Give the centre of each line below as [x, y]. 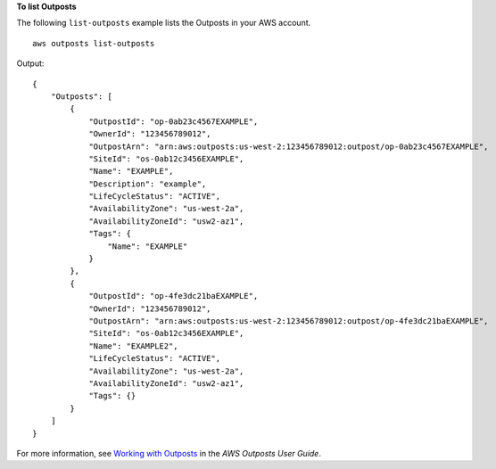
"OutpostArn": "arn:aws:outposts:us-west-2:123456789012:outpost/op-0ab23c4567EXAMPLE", [289, 146]
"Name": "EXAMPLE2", [133, 346]
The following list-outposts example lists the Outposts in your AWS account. [164, 23]
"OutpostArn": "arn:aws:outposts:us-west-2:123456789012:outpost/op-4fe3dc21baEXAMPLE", [289, 321]
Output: [30, 63]
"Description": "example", [148, 184]
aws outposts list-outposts [94, 43]
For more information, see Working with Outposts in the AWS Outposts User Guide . [169, 453]
